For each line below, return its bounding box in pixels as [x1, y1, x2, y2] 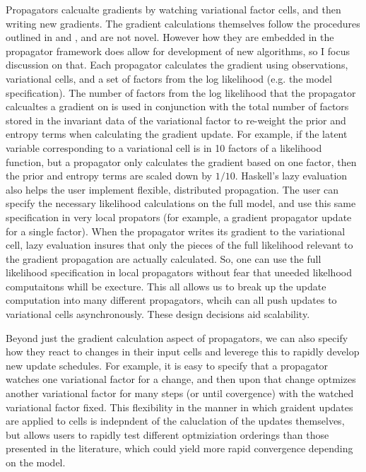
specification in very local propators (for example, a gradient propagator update [6, 209, 352, 224]
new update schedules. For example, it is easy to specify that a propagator [6, 358, 329, 372]
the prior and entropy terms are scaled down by [6, 168, 213, 183]
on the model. [6, 455, 66, 469]
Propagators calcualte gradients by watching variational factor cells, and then [6, 2, 341, 16]
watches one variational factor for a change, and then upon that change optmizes [6, 372, 356, 387]
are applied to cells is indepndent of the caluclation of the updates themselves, [6, 413, 345, 428]
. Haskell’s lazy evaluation [235, 168, 348, 183]
